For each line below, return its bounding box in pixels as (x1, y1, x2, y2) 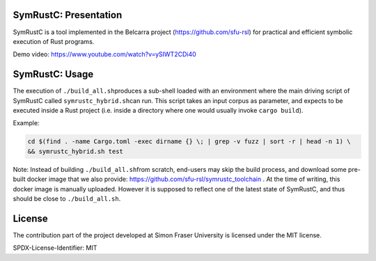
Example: (13, 119, 40, 127)
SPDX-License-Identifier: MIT (13, 244, 97, 252)
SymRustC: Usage (13, 68, 94, 80)
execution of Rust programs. (13, 37, 95, 45)
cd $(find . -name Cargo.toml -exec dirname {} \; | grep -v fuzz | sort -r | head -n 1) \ (27, 138, 351, 145)
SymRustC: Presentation (13, 9, 123, 21)
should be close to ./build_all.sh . (13, 194, 121, 203)
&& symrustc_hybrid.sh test (27, 147, 123, 155)
